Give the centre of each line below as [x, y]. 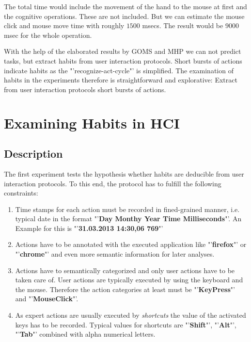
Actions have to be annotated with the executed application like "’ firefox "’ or [131, 244]
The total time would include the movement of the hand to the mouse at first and [125, 6]
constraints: [21, 193]
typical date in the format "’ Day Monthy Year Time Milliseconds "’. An [128, 219]
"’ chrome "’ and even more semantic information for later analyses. [115, 254]
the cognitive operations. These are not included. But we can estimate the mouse [124, 16]
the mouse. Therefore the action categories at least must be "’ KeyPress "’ [125, 289]
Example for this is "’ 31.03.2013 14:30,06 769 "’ [89, 228]
